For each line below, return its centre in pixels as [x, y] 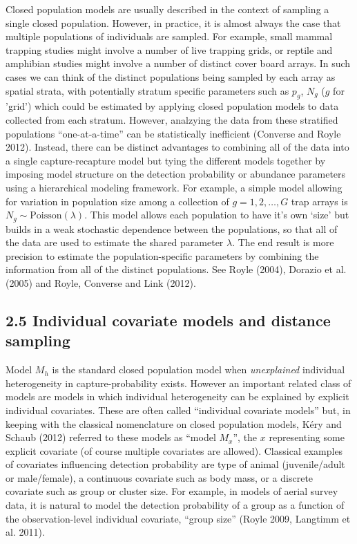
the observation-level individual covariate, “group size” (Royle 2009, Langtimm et [178, 518]
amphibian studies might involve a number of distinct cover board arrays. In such [178, 63]
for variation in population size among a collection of [117, 201]
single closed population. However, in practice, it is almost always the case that [173, 22]
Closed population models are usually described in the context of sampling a [167, 9]
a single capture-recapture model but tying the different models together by [166, 160]
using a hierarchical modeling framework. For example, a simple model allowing [174, 187]
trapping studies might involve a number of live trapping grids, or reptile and [169, 49]
